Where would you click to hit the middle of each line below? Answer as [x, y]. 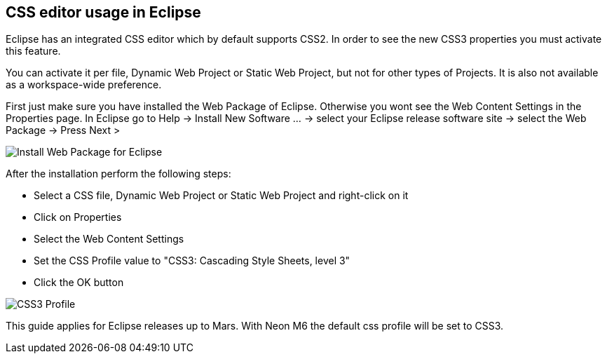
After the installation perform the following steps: [118, 174]
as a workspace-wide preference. [84, 85]
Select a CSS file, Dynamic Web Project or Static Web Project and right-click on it [221, 196]
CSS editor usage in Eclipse [103, 12]
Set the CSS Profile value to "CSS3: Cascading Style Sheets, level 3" [192, 261]
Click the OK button [79, 283]
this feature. [33, 51]
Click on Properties [78, 217]
